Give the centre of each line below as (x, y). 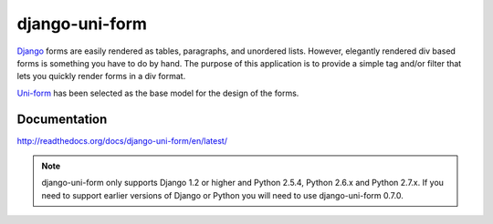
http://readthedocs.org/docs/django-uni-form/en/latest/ (122, 140)
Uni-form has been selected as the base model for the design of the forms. (158, 93)
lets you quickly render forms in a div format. (101, 76)
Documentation (62, 119)
